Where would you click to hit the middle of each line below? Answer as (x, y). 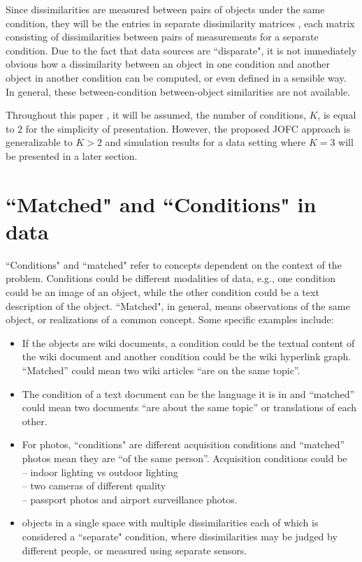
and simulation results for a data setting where (205, 142)
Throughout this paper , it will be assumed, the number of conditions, (156, 115)
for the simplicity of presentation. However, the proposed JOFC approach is (188, 128)
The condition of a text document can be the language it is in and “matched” (188, 393)
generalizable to (39, 142)
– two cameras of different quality (94, 486)
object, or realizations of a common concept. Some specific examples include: (170, 319)
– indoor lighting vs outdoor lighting (100, 472)
